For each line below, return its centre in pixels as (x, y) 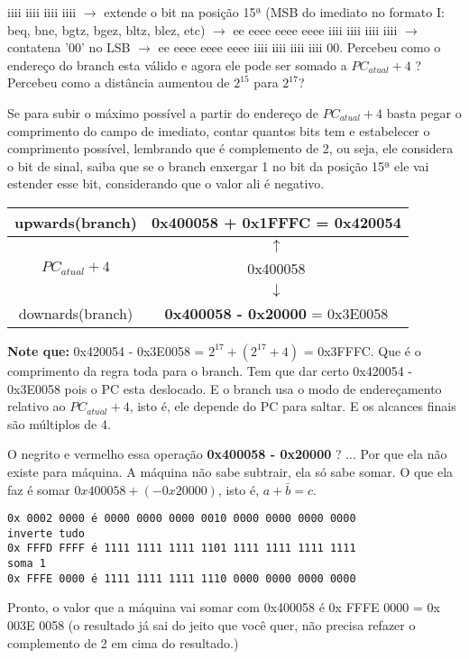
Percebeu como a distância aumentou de (119, 82)
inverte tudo (46, 533)
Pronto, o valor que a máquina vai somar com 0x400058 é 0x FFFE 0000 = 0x (224, 607)
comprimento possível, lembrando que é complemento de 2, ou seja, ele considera (230, 148)
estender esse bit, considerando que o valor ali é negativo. (166, 183)
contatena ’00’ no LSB (69, 47)
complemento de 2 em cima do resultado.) (123, 642)
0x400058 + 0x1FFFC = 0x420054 (276, 222)
